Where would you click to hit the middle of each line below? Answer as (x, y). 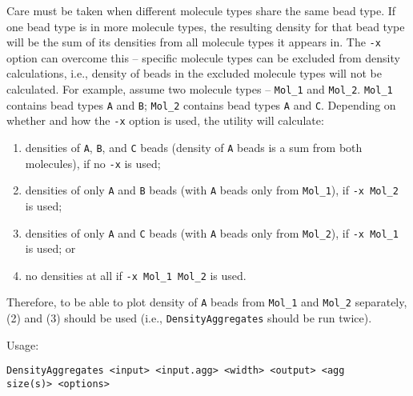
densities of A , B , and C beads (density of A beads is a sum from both (194, 147)
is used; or (50, 248)
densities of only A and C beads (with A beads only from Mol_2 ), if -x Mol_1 (212, 232)
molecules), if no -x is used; (93, 163)
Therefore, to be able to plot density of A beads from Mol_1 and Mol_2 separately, (207, 302)
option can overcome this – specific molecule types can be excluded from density (203, 57)
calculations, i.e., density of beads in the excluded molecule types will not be (194, 73)
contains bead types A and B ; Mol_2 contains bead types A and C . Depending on (201, 104)
